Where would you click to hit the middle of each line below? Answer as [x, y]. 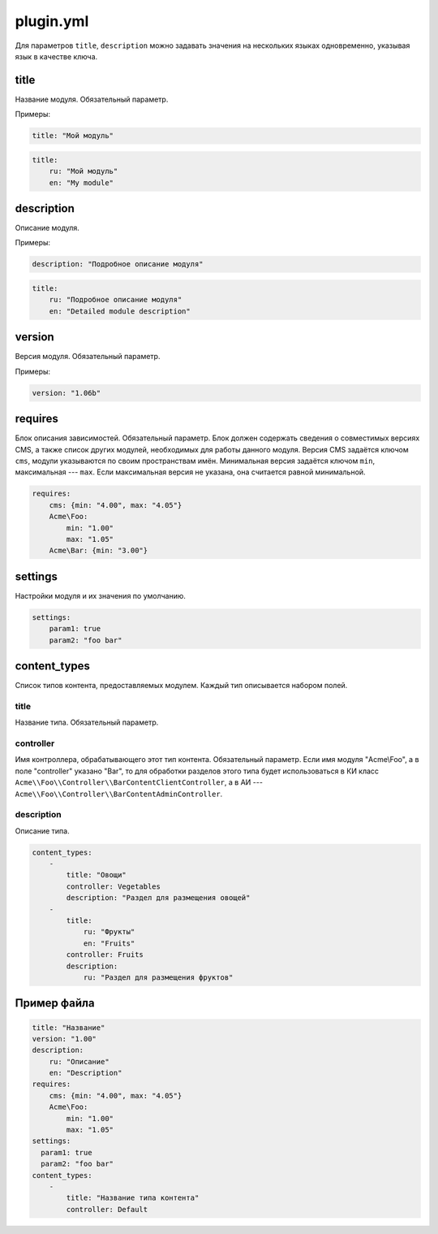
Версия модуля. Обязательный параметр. [88, 357]
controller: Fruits [105, 955]
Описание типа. [42, 831]
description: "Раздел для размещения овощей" [158, 898]
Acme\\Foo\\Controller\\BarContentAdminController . [119, 794]
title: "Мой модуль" [73, 136]
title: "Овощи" [97, 875]
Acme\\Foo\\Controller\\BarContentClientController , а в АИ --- [139, 782]
